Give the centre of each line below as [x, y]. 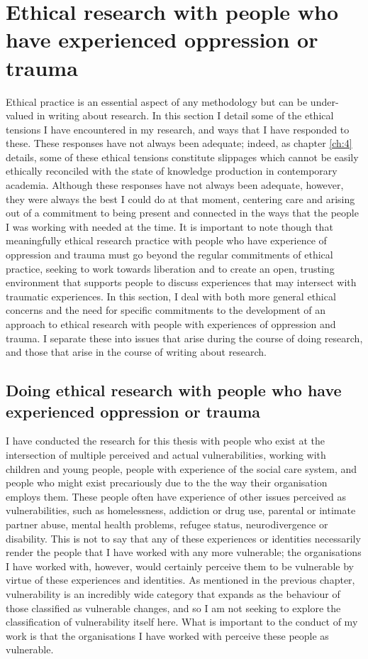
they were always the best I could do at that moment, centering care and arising [180, 198]
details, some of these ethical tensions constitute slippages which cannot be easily [182, 157]
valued [20, 115]
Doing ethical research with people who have [174, 390]
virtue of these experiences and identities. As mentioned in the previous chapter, [180, 580]
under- [324, 101]
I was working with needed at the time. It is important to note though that [169, 226]
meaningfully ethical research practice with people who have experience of [166, 240]
